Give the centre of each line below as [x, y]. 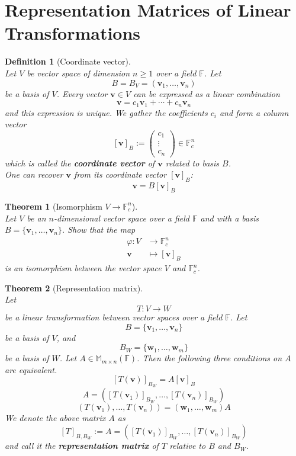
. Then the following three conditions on [210, 358]
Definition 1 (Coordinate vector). [68, 61]
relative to [188, 446]
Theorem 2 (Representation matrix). [74, 288]
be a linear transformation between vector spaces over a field [114, 317]
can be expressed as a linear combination [207, 93]
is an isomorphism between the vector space [83, 268]
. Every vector [82, 93]
